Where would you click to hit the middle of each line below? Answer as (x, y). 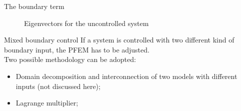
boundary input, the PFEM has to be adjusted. (77, 49)
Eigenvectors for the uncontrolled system (86, 23)
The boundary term (34, 6)
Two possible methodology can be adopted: (70, 59)
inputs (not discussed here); (58, 86)
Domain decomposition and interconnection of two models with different (126, 76)
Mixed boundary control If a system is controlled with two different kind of (119, 40)
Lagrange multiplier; (47, 103)
